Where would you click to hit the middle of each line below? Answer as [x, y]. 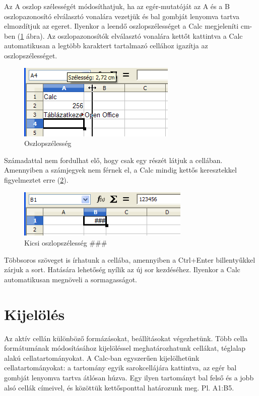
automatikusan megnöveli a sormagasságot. [71, 279]
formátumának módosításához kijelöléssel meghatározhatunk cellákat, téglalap [125, 348]
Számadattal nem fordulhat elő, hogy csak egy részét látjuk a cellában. [113, 160]
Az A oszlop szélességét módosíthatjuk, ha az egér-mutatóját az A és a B [117, 6]
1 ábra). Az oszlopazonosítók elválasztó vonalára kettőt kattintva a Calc [132, 35]
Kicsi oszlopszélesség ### [66, 243]
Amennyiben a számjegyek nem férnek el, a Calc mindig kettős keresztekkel [120, 170]
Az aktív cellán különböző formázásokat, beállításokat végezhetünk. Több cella [126, 338]
